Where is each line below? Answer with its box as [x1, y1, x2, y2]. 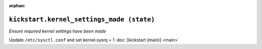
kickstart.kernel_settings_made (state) [9, 15, 155, 23]
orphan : [9, 3, 26, 8]
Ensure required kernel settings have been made [9, 28, 106, 34]
